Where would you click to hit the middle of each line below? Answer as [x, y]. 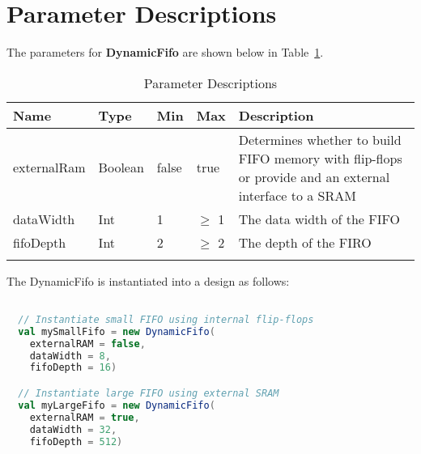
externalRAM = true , [85, 417]
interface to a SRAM [297, 195]
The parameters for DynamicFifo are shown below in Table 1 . [165, 52]
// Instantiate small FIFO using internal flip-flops [166, 319]
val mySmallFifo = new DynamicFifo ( [117, 331]
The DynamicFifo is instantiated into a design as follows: [148, 280]
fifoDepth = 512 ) [76, 441]
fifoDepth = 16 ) [73, 368]
